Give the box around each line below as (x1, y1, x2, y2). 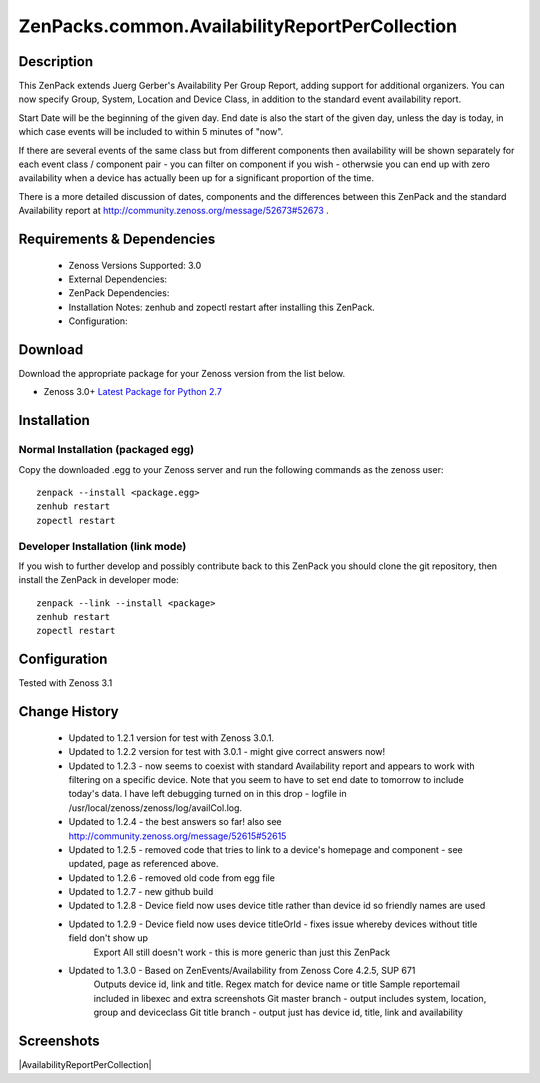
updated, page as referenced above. (68, 858, 219, 870)
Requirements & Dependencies (18, 231, 216, 247)
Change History (18, 703, 119, 720)
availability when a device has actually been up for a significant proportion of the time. (18, 172, 375, 184)
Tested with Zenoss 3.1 (18, 677, 113, 689)
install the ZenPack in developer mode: (18, 574, 179, 586)
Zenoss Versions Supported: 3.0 (68, 259, 202, 271)
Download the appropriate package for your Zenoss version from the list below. (18, 368, 346, 380)
